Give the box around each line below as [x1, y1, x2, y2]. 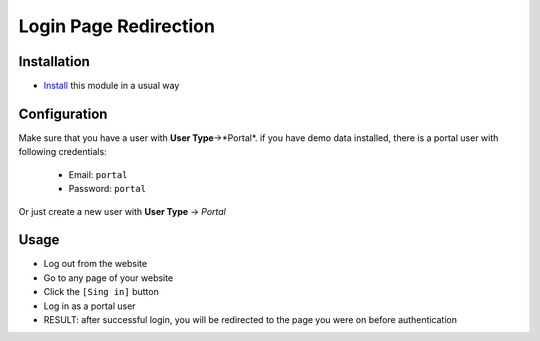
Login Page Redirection [18, 15, 215, 37]
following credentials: [18, 146, 107, 158]
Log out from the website [43, 258, 148, 270]
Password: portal [68, 183, 147, 195]
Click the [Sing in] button [43, 286, 159, 298]
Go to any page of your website [43, 271, 174, 284]
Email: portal [68, 168, 128, 180]
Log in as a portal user [43, 300, 136, 312]
